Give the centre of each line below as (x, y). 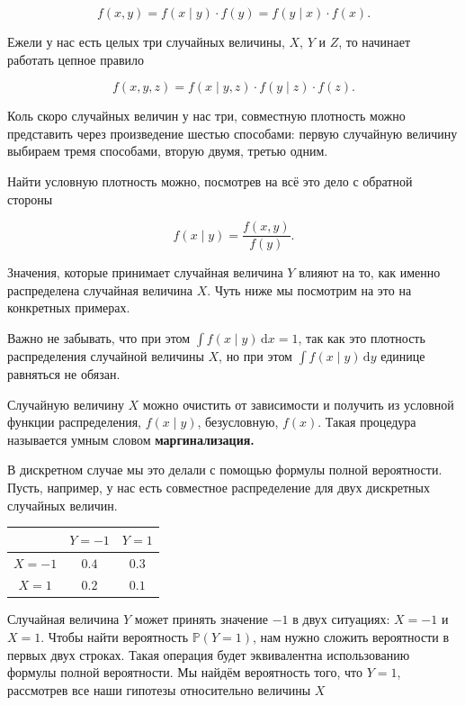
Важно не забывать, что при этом (99, 338)
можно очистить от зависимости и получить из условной (298, 404)
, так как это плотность (362, 338)
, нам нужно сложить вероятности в (351, 637)
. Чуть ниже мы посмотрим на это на (309, 289)
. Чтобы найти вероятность (115, 637)
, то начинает (375, 41)
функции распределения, (74, 422)
